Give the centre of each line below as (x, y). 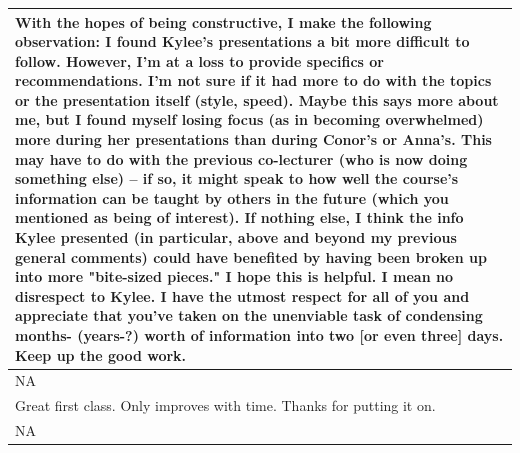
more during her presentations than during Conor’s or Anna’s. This (253, 139)
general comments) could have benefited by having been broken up (251, 256)
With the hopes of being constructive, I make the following (223, 21)
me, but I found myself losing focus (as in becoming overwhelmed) (249, 119)
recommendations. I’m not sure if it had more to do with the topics (253, 80)
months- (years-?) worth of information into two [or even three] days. (259, 335)
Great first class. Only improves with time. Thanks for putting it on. (225, 405)
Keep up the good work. (101, 354)
